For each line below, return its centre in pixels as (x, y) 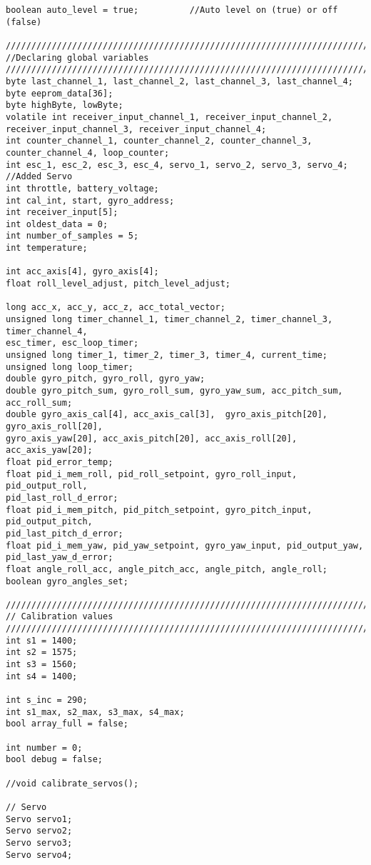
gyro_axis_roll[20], (55, 426)
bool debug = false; (55, 760)
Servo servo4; (39, 855)
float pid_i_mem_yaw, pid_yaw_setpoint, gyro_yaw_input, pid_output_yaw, (185, 545)
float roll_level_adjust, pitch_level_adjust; (118, 284)
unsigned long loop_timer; (70, 367)
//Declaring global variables (77, 57)
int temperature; (47, 248)
